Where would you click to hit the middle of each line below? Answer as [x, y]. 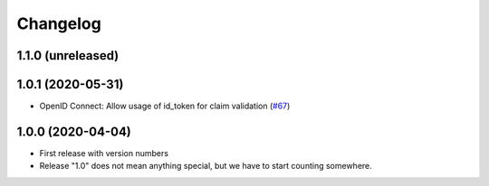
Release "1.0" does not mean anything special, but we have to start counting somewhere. [206, 166]
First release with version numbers [104, 153]
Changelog [59, 23]
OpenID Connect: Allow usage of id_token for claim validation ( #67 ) [165, 106]
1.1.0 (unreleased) [68, 56]
